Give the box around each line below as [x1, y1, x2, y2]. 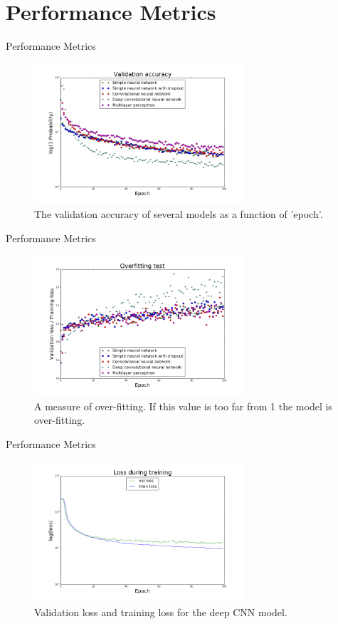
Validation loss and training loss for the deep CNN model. [34, 605, 287, 620]
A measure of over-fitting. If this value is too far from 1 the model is [34, 398, 332, 413]
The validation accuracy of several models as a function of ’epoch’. [34, 207, 323, 222]
